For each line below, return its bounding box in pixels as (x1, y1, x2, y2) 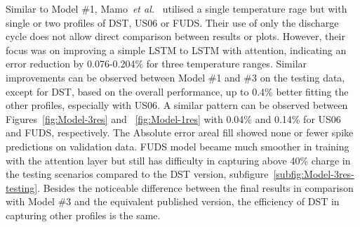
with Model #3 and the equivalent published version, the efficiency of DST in (6, 194, 340, 209)
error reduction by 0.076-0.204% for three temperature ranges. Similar (6, 56, 307, 71)
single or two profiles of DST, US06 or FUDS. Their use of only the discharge (6, 15, 339, 30)
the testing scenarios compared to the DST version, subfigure (6, 167, 269, 181)
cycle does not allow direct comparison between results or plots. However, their (6, 29, 345, 44)
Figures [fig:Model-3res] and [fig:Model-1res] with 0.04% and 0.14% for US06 (6, 111, 341, 126)
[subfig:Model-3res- (273, 167, 354, 181)
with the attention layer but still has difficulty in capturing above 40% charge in (6, 153, 351, 167)
